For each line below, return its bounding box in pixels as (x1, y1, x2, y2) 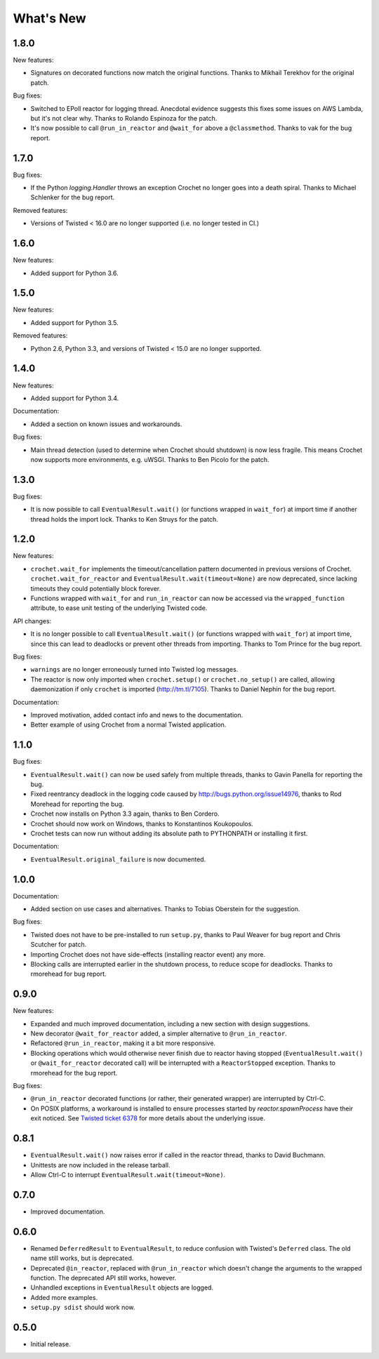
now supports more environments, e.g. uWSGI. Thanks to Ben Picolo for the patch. (30, 455, 270, 463)
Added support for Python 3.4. (30, 394, 119, 402)
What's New (13, 11, 87, 26)
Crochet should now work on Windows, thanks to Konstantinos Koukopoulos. (30, 819, 254, 828)
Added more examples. (30, 1293, 98, 1301)
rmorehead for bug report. (30, 969, 107, 979)
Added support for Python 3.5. (30, 318, 119, 326)
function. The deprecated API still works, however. (30, 1273, 177, 1282)
